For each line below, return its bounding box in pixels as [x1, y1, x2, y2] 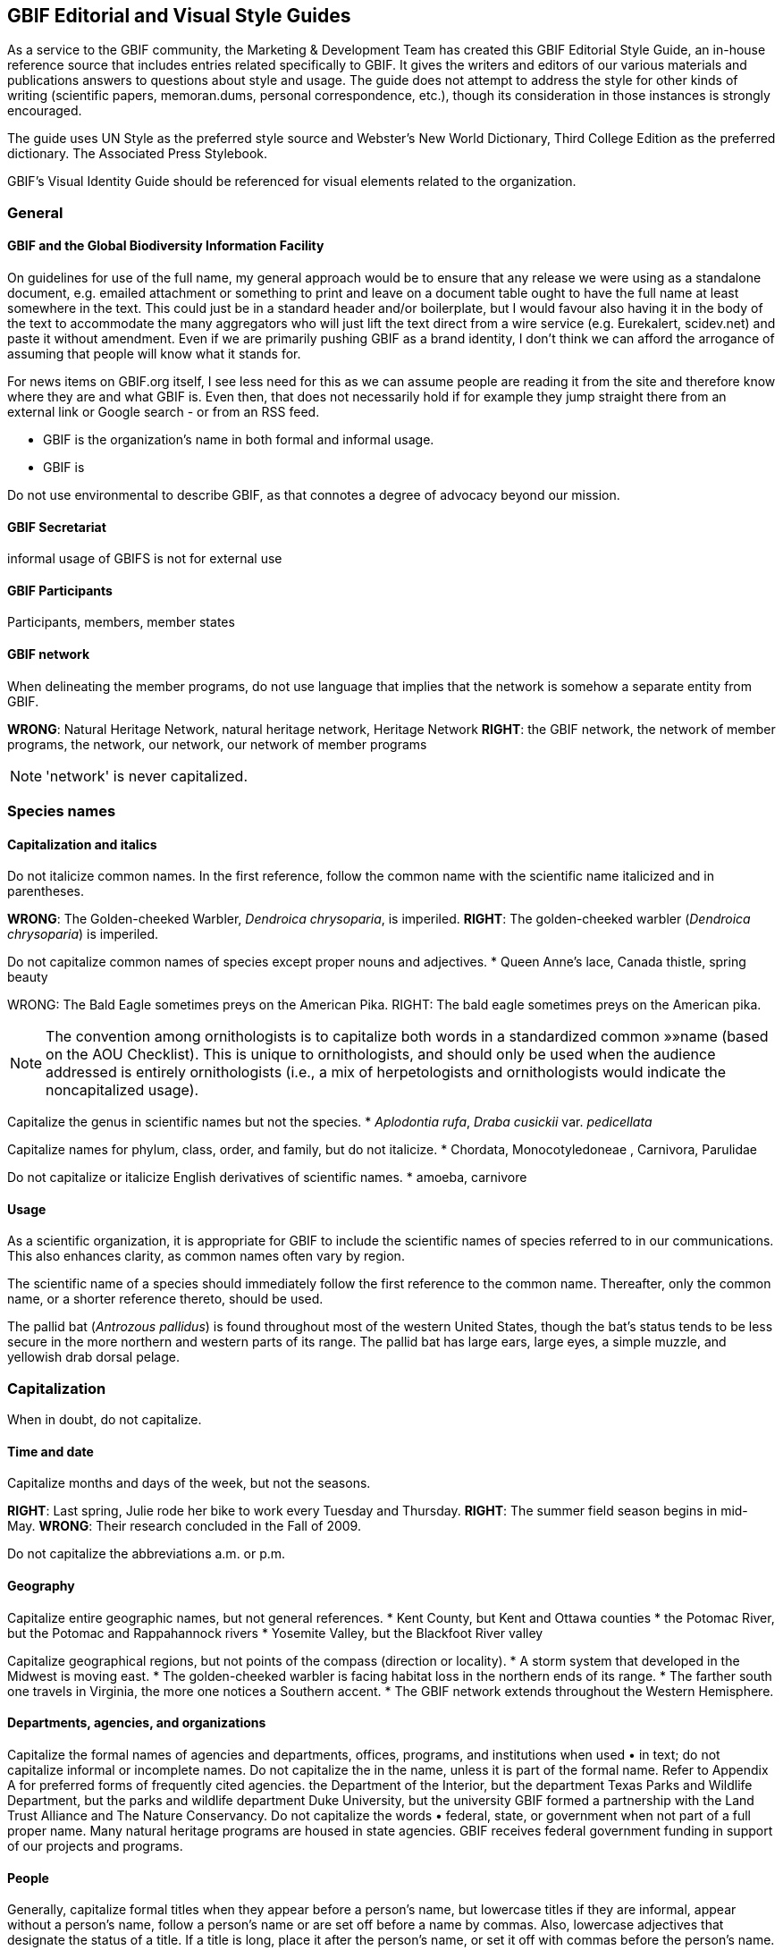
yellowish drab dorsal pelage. [7, 1349, 180, 1365]
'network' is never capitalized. [46, 766, 248, 785]
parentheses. [7, 883, 85, 899]
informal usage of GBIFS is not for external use [7, 551, 282, 567]
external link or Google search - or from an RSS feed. [7, 404, 320, 420]
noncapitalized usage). [46, 1081, 199, 1100]
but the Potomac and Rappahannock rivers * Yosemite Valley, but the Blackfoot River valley [7, 1625, 543, 1641]
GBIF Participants [7, 582, 113, 598]
